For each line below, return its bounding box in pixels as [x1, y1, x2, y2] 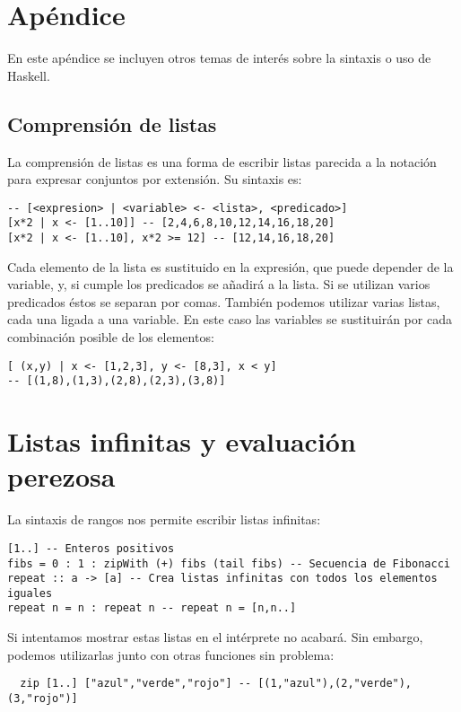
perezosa [7, 458, 116, 495]
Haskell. [7, 66, 50, 84]
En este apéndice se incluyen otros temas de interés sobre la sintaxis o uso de [7, 48, 431, 67]
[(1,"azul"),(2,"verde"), [257, 677, 413, 690]
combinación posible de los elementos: [7, 328, 214, 347]
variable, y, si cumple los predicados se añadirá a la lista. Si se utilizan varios [7, 275, 431, 294]
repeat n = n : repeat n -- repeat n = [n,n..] [7, 602, 297, 615]
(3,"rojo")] [7, 691, 78, 705]
